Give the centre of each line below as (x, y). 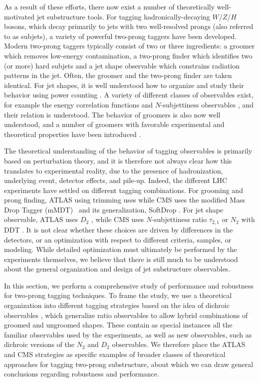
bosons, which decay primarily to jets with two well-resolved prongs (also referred (129, 26)
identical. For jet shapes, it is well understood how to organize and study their (124, 85)
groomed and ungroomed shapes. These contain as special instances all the (118, 325)
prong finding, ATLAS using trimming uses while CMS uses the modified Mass (125, 200)
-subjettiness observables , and (207, 104)
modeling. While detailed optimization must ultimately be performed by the (121, 249)
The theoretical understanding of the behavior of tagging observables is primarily (128, 151)
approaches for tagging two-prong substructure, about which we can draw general (129, 364)
